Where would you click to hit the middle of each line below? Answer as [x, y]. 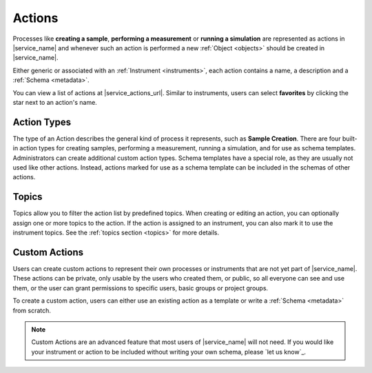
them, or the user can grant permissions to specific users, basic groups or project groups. [141, 288]
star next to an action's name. [55, 102]
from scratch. [32, 310]
